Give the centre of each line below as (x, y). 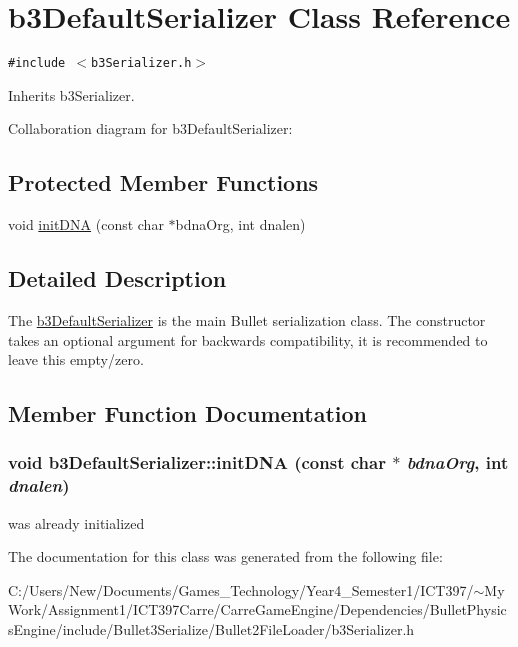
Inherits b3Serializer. (71, 94)
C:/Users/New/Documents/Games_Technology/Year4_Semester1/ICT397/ (241, 589)
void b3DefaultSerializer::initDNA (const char (197, 462)
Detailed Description (117, 278)
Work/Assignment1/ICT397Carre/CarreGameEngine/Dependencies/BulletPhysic (257, 609)
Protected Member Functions (163, 182)
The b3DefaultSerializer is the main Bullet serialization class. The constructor (247, 319)
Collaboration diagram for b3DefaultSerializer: (150, 128)
